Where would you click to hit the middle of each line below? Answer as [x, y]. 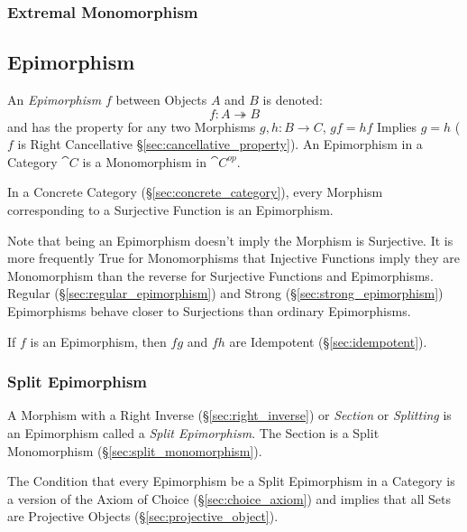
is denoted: [293, 100]
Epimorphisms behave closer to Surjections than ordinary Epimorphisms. [209, 310]
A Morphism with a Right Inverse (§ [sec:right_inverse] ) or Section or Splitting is [229, 415]
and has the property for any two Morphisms [132, 126]
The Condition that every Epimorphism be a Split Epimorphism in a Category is [231, 481]
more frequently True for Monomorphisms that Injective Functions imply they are [233, 258]
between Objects [161, 100]
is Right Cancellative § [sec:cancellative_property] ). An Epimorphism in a [220, 144]
